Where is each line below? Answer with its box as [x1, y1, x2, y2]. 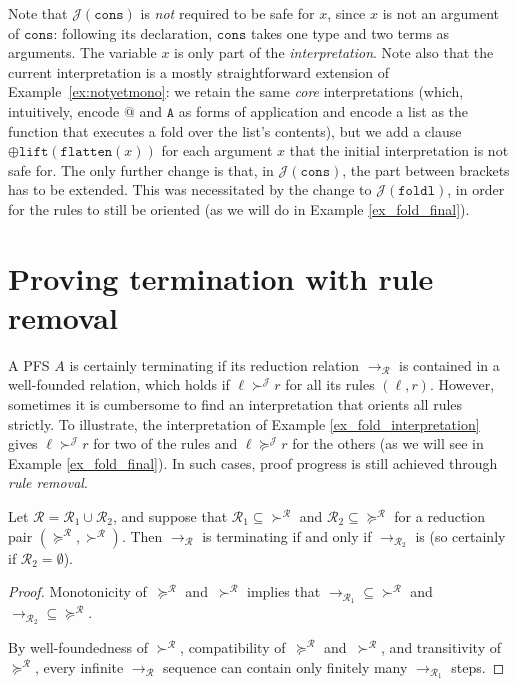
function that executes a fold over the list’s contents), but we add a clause [8, 120, 462, 141]
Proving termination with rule [8, 257, 434, 298]
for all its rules [285, 374, 375, 395]
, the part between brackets [342, 159, 510, 180]
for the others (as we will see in [292, 433, 484, 454]
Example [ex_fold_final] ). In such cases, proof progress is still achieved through [8, 452, 498, 473]
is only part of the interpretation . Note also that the [174, 42, 494, 63]
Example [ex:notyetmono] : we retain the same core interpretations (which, [8, 81, 464, 102]
